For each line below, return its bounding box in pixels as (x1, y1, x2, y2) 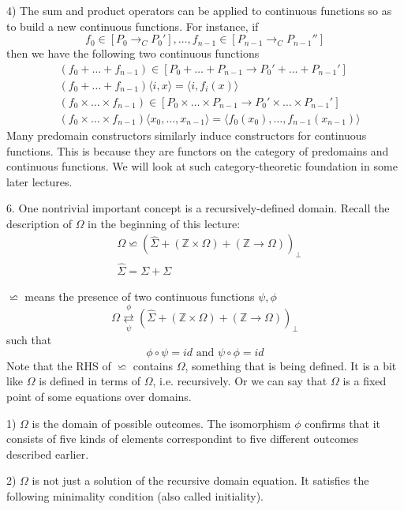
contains (133, 357, 174, 373)
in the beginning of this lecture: (88, 215, 241, 231)
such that (6, 332, 52, 348)
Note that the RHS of (6, 357, 111, 373)
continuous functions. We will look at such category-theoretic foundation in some (6, 158, 398, 174)
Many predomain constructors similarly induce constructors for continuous (6, 126, 367, 143)
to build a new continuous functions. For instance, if (6, 17, 259, 34)
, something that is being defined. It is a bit (185, 357, 397, 373)
